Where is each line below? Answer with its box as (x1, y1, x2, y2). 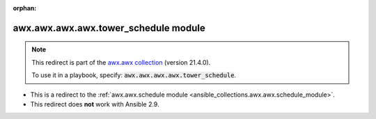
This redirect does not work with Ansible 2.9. (30, 100, 159, 108)
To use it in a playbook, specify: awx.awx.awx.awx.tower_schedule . (31, 71, 237, 79)
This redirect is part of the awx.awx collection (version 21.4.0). (31, 58, 211, 66)
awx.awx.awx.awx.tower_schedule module (13, 22, 205, 34)
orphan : (13, 4, 37, 12)
